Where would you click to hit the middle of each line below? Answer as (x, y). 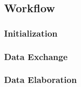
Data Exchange (36, 56)
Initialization (31, 33)
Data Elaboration (40, 80)
